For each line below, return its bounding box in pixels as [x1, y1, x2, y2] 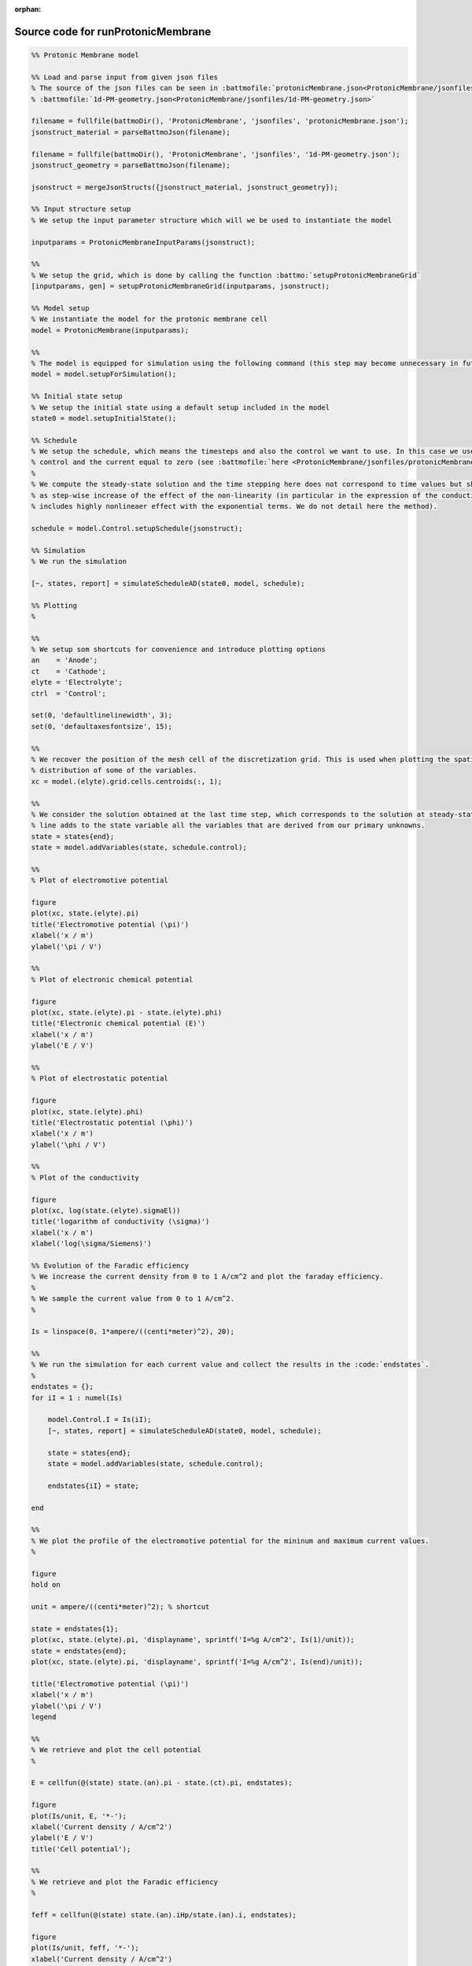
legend [31, 1712, 57, 1721]
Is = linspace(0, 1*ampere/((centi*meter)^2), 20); [31, 1327, 235, 1336]
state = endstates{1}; [31, 1624, 119, 1633]
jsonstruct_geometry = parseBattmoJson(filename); [31, 160, 231, 169]
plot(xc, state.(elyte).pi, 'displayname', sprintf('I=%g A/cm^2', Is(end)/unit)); [31, 1658, 363, 1666]
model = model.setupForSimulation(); [31, 370, 177, 379]
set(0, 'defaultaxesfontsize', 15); [31, 722, 173, 731]
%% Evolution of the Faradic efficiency [31, 1261, 189, 1270]
